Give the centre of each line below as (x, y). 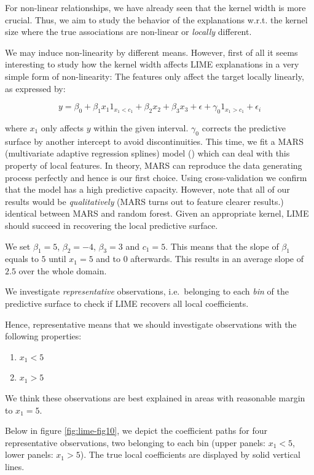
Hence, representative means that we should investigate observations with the (151, 324)
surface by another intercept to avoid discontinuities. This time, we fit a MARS (154, 141)
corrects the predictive (244, 127)
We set (18, 246)
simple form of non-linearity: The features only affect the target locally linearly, (155, 76)
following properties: (43, 336)
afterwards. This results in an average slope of (217, 259)
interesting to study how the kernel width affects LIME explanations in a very (152, 64)
